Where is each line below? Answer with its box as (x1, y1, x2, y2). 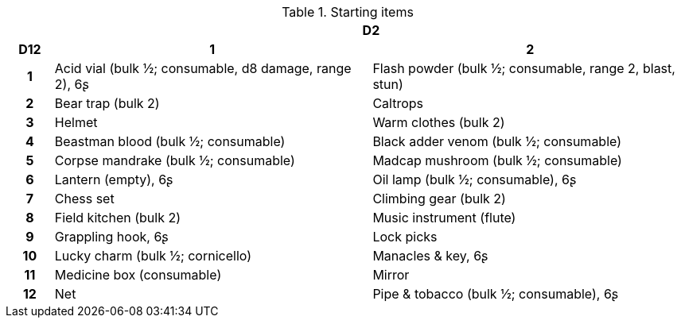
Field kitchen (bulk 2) (54, 210, 181, 226)
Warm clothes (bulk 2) (372, 114, 505, 130)
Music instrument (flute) (372, 210, 516, 226)
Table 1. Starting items (282, 4, 414, 20)
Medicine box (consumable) (54, 267, 222, 283)
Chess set (54, 191, 115, 206)
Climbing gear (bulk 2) (372, 191, 506, 206)
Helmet (54, 114, 98, 130)
